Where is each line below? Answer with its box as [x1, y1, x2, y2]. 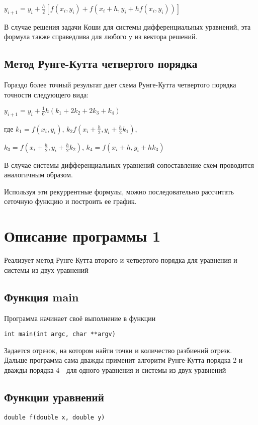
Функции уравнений [4, 389, 104, 404]
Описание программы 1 [4, 226, 161, 246]
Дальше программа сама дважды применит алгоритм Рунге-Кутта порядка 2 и [4, 355, 243, 365]
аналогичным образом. [4, 169, 73, 180]
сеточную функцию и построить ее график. [4, 196, 137, 206]
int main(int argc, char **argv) [4, 331, 116, 338]
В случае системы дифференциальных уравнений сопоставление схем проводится [4, 159, 254, 170]
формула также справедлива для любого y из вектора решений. [4, 31, 198, 42]
